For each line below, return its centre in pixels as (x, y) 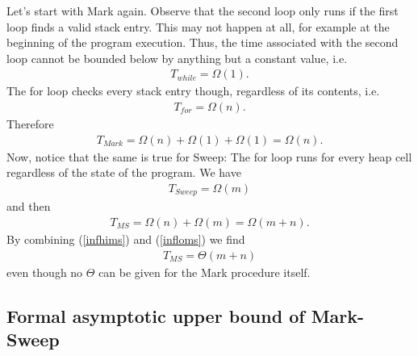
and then (29, 206)
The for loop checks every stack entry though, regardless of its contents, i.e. (193, 91)
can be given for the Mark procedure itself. (205, 272)
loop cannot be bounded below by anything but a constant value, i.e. (177, 58)
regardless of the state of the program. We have (124, 172)
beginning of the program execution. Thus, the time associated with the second (203, 42)
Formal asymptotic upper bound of (156, 315)
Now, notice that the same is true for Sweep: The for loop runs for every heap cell (209, 156)
